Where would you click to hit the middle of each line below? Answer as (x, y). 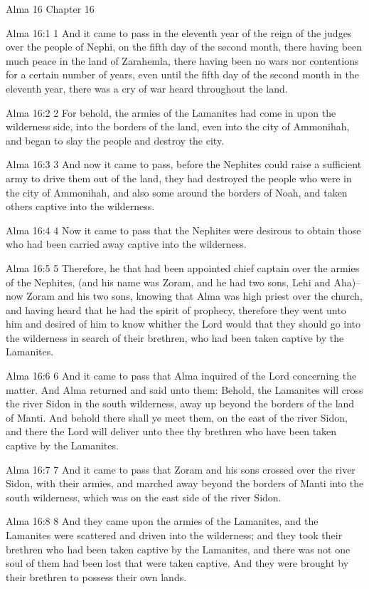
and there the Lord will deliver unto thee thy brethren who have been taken (171, 431)
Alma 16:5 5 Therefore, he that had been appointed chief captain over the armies (183, 267)
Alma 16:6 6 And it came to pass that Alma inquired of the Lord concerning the (181, 376)
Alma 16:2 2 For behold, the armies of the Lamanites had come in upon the (171, 112)
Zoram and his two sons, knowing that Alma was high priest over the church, (194, 296)
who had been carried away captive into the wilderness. (126, 244)
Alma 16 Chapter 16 (50, 9)
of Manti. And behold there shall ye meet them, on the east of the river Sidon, (177, 417)
